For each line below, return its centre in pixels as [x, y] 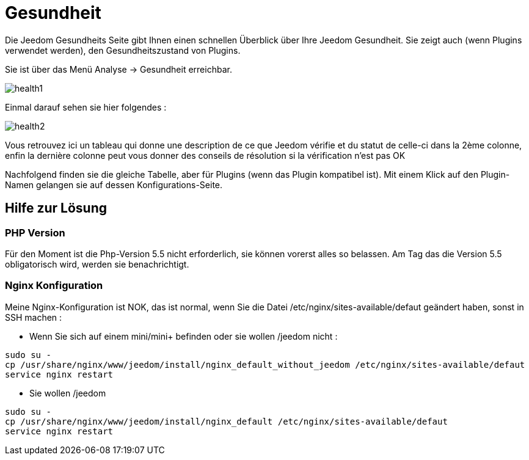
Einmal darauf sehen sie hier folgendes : [86, 107]
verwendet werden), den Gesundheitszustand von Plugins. [123, 50]
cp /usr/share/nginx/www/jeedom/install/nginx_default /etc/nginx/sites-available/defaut [226, 421]
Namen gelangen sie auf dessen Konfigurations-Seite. [114, 184]
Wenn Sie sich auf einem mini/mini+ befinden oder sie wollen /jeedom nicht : [184, 336]
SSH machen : [34, 317]
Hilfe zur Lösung [56, 208]
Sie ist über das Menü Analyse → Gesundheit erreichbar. [119, 69]
